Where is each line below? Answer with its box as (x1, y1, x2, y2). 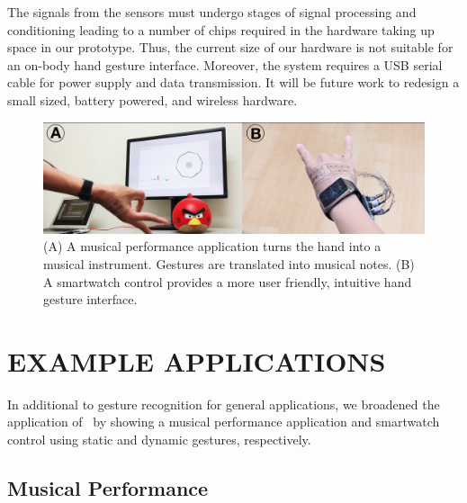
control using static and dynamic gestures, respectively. (7, 430, 311, 449)
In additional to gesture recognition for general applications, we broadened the (7, 394, 440, 413)
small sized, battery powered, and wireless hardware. (7, 90, 298, 109)
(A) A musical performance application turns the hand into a (43, 237, 382, 256)
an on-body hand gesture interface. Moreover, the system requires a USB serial (7, 55, 443, 74)
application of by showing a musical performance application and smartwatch (7, 412, 440, 431)
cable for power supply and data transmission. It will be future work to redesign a (7, 73, 460, 92)
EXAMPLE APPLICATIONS (7, 342, 386, 379)
